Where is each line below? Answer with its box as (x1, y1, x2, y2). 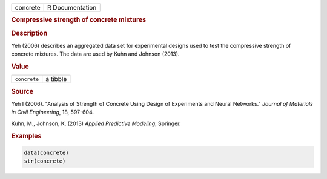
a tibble (45, 75, 67, 83)
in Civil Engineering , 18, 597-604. (11, 109, 94, 116)
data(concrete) (24, 149, 69, 157)
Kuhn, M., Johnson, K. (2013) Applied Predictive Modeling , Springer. (11, 120, 181, 127)
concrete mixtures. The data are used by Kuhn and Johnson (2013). (11, 50, 180, 57)
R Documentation (47, 4, 97, 11)
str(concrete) (24, 158, 66, 164)
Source (11, 87, 34, 96)
